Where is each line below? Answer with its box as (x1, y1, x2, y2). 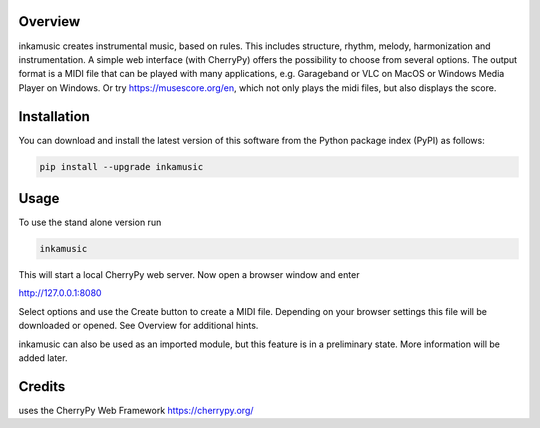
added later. (18, 352, 68, 364)
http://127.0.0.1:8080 (18, 287, 102, 299)
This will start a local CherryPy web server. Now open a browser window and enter (18, 269, 360, 281)
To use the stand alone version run (18, 216, 162, 229)
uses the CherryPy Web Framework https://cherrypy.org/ (18, 404, 254, 416)
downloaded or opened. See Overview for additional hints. (18, 320, 259, 332)
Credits (18, 378, 66, 395)
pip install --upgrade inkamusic (39, 161, 204, 172)
